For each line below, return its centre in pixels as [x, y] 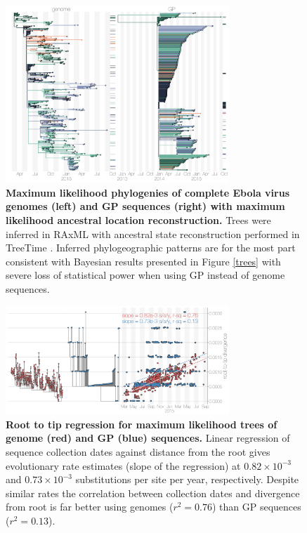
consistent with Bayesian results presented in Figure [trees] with [143, 261]
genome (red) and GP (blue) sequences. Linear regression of [148, 438]
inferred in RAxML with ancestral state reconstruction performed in [153, 233]
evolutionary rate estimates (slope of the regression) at [123, 465]
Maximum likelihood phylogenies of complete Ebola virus [148, 192]
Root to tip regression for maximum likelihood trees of [142, 424]
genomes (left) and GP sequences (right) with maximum [145, 206]
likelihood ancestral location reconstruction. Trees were [138, 219]
